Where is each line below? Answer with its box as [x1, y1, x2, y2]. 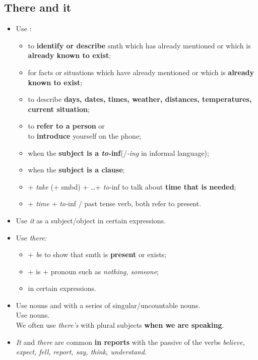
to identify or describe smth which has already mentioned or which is [28, 40, 251, 50]
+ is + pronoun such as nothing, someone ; [28, 266, 159, 276]
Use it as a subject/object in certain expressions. [16, 215, 166, 225]
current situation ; [28, 103, 90, 114]
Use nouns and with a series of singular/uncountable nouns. [16, 299, 201, 310]
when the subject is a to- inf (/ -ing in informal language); [28, 147, 209, 158]
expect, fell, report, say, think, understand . [16, 346, 147, 357]
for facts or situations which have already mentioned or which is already [28, 67, 254, 77]
